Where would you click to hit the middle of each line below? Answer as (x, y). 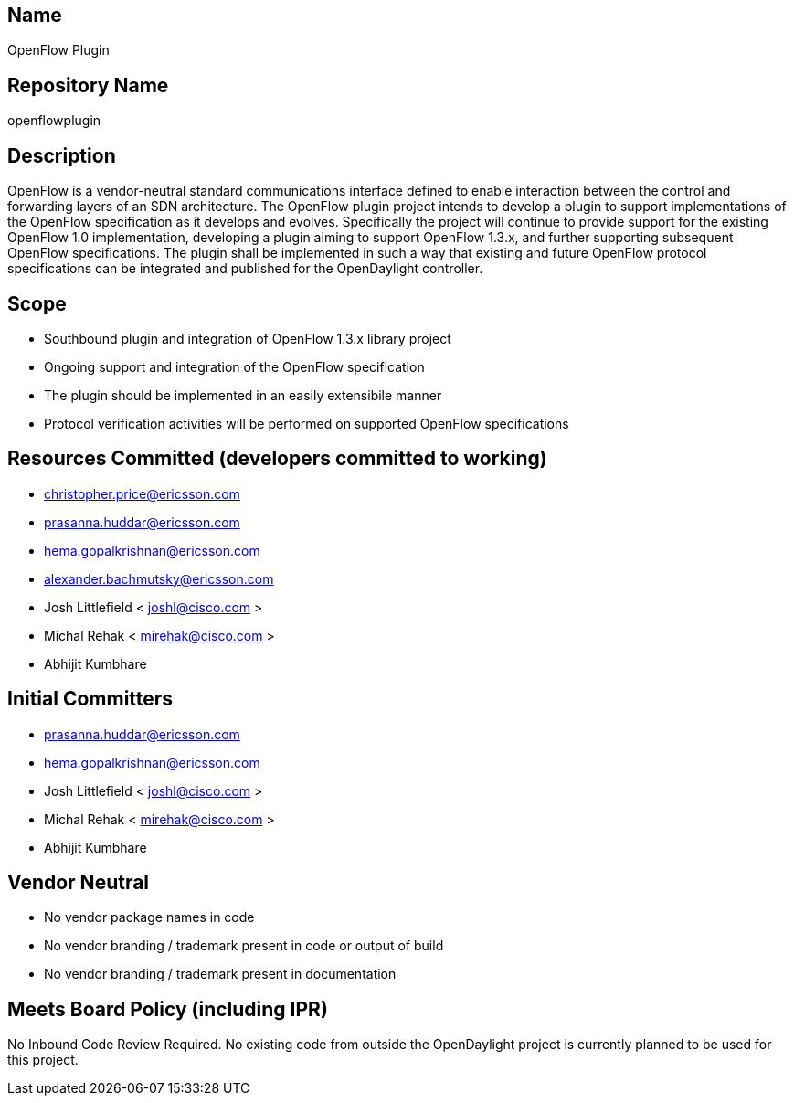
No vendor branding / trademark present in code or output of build (244, 946)
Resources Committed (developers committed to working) (277, 459)
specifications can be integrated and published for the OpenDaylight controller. (245, 269)
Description (62, 155)
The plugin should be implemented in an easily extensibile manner (243, 395)
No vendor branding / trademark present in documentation (220, 974)
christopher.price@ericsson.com (142, 493)
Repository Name (88, 85)
